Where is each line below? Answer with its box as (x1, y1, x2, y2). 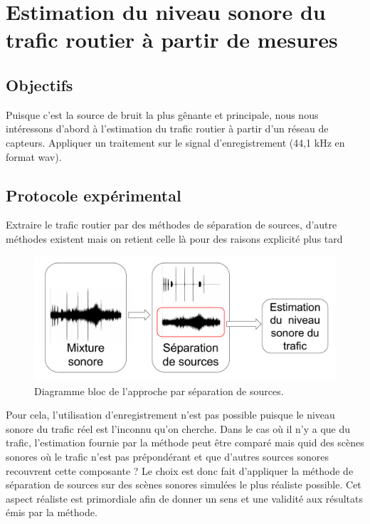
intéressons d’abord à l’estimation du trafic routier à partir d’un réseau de (6, 121, 329, 136)
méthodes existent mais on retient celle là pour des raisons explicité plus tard (6, 231, 343, 246)
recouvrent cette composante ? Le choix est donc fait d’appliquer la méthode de (6, 463, 354, 478)
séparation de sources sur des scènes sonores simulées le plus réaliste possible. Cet (6, 477, 361, 492)
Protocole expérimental (6, 184, 181, 206)
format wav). (6, 149, 62, 164)
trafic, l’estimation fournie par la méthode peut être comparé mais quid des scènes (6, 435, 364, 450)
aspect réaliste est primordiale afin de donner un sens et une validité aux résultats (6, 491, 363, 505)
